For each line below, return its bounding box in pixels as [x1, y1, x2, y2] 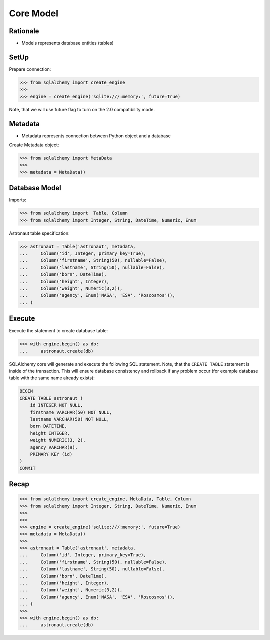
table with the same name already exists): [9, 375, 95, 381]
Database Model [9, 184, 62, 192]
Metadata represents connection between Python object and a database [21, 133, 171, 139]
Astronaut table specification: [9, 230, 70, 236]
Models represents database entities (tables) [21, 40, 114, 46]
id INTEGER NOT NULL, [30, 402, 83, 408]
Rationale [9, 27, 39, 35]
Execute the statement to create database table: [9, 328, 108, 334]
